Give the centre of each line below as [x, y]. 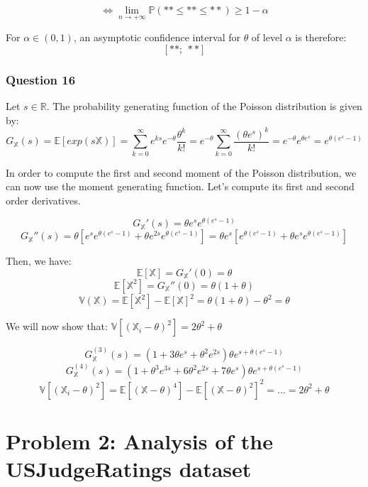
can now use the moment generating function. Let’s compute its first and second [180, 186]
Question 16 [41, 79]
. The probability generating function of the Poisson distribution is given [204, 106]
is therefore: [321, 37]
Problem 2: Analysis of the [139, 441]
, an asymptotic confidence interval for [157, 37]
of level [267, 37]
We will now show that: [57, 326]
